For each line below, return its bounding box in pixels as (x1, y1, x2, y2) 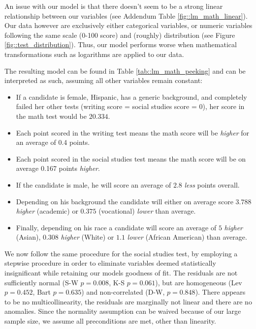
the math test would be (16, 110, 87, 121)
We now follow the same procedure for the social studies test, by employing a (4, 248, 238, 258)
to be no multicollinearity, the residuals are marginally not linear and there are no (4, 296, 252, 306)
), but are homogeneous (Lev (155, 277, 242, 287)
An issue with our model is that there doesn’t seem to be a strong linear (4, 1, 223, 11)
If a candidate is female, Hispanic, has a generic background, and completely (16, 91, 247, 102)
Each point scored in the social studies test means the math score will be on (16, 153, 246, 164)
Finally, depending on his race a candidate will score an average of (16, 222, 217, 232)
